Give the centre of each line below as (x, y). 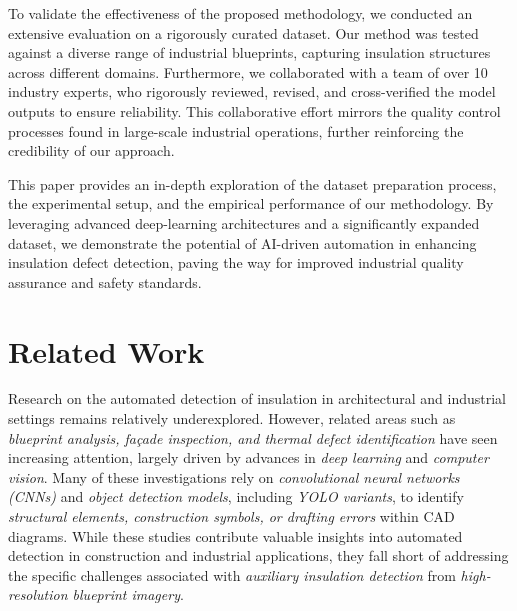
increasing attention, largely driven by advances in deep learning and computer (248, 457)
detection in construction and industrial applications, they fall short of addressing (258, 555)
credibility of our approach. (91, 150)
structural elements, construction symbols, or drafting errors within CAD (231, 516)
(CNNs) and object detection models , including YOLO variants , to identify (236, 496)
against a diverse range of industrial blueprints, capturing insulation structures (249, 52)
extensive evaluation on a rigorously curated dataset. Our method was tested (243, 32)
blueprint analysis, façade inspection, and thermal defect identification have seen (253, 437)
